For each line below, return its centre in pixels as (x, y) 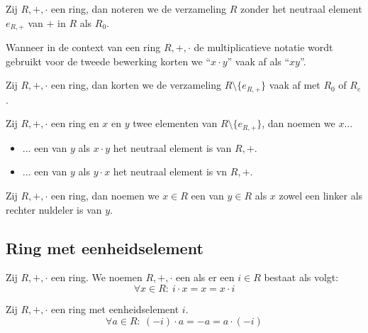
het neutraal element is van (172, 147)
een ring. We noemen (96, 277)
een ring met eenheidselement (115, 309)
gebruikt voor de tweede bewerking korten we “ (108, 61)
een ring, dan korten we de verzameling (136, 85)
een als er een (205, 277)
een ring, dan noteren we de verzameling (139, 9)
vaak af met (295, 85)
